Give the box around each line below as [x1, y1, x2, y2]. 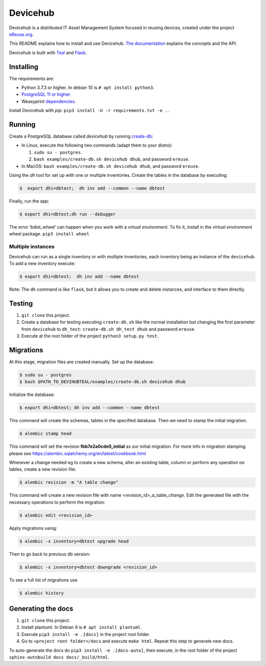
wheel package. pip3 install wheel [9, 231, 90, 237]
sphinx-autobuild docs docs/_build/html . [9, 654, 109, 660]
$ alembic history [19, 590, 64, 596]
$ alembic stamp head [19, 431, 72, 436]
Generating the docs [9, 604, 73, 613]
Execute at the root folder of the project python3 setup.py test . [21, 333, 159, 339]
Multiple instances [9, 243, 55, 250]
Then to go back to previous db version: [9, 551, 91, 557]
